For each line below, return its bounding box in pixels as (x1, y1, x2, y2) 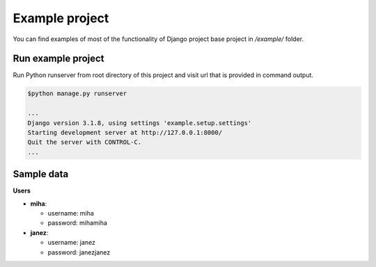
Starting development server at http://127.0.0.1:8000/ (27, 129, 223, 136)
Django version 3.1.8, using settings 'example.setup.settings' (27, 119, 252, 127)
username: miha (47, 209, 94, 218)
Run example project (13, 53, 104, 65)
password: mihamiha (47, 219, 108, 227)
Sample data (13, 168, 69, 180)
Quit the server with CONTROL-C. (27, 138, 142, 146)
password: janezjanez (47, 248, 111, 257)
